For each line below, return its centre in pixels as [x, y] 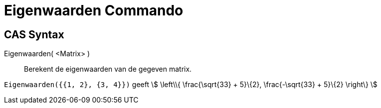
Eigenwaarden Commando [94, 10]
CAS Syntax [34, 34]
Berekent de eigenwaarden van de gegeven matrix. [108, 69]
